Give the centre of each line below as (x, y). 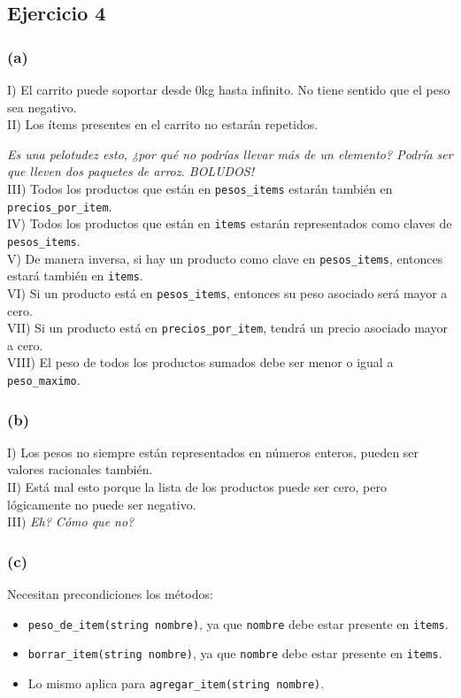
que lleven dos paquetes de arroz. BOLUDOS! (131, 171)
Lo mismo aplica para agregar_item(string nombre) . (176, 683)
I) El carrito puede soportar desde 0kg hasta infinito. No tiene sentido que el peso (229, 89)
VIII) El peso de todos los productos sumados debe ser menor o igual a (200, 362)
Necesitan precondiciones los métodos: (110, 594)
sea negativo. (42, 107)
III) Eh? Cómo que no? (71, 522)
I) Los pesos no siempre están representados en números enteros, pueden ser (213, 452)
